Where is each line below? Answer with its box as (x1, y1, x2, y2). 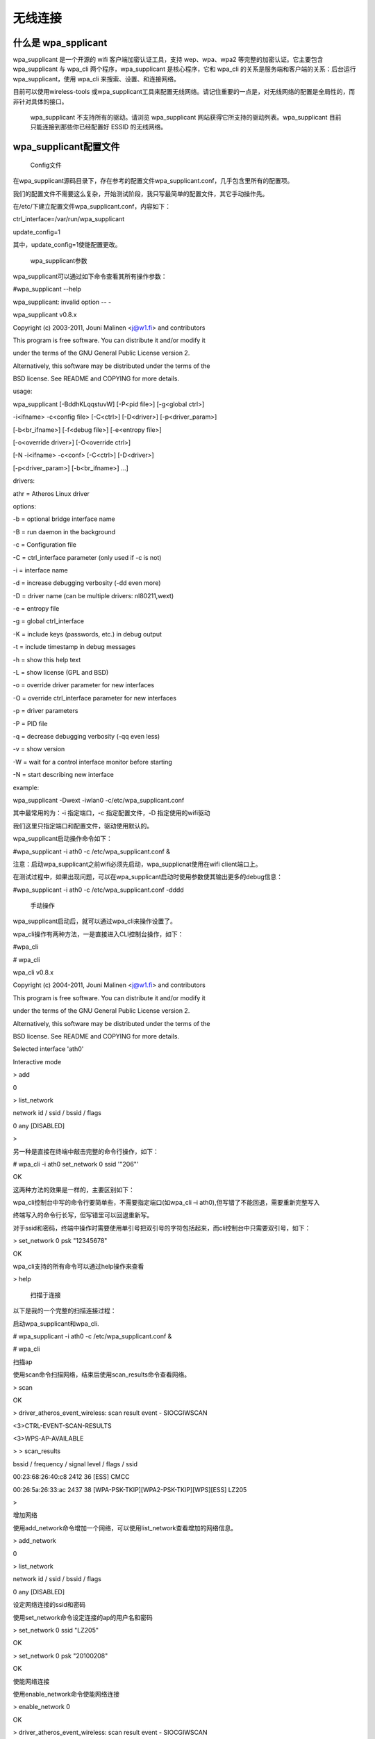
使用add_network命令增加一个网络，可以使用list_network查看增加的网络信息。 (12, 1523, 237, 1532)
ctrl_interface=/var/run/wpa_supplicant (12, 215, 125, 223)
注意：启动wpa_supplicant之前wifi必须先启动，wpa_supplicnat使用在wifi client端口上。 (12, 860, 262, 868)
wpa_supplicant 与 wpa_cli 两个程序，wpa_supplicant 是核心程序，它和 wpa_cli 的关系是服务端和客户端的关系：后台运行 (12, 65, 356, 73)
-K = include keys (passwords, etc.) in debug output (12, 630, 162, 638)
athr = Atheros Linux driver (12, 489, 90, 497)
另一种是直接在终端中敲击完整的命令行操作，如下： (12, 1147, 159, 1155)
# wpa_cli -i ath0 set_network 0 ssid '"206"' (12, 1160, 139, 1168)
